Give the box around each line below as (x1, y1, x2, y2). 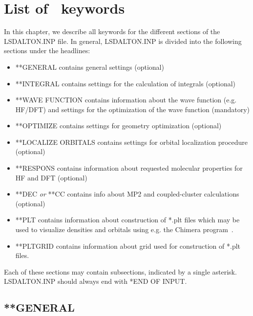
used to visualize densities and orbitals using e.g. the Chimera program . (15, 224, 233, 235)
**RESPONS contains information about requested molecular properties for (15, 163, 243, 173)
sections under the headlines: (4, 45, 90, 56)
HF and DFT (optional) (15, 172, 87, 182)
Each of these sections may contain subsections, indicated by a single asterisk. (4, 266, 237, 276)
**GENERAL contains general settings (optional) (15, 61, 164, 72)
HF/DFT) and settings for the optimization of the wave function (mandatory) (15, 104, 250, 114)
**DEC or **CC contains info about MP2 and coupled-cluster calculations (15, 189, 239, 199)
